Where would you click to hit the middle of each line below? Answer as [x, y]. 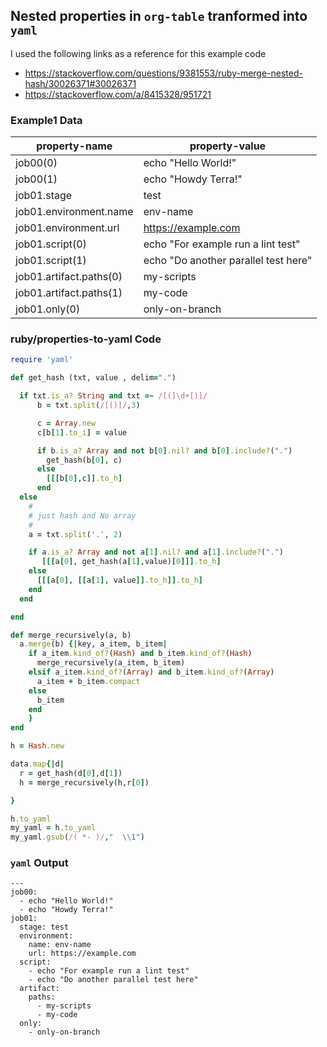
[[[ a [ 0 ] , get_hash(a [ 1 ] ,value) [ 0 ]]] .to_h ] [131, 562]
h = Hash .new [37, 746]
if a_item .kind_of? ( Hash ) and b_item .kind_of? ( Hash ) [140, 654]
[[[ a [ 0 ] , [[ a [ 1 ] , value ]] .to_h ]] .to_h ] [120, 580]
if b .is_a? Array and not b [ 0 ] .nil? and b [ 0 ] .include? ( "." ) [164, 450]
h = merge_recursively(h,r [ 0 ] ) [84, 782]
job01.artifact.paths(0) [69, 277]
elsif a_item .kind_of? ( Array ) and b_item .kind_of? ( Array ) [151, 672]
